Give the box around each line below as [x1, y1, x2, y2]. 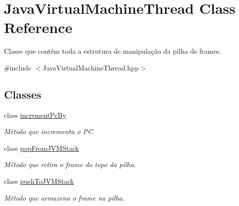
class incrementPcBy [4, 109, 67, 120]
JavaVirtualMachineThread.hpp [42, 62, 139, 72]
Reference [4, 17, 73, 37]
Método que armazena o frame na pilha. [4, 192, 125, 203]
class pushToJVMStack [4, 176, 74, 186]
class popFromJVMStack [4, 142, 79, 153]
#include [4, 62, 32, 72]
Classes [4, 86, 41, 102]
